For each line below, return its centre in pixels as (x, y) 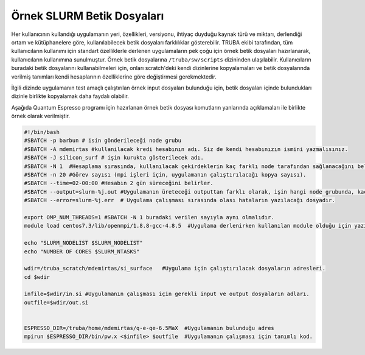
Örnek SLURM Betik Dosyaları (88, 16)
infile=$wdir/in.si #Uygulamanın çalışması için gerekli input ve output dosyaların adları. (167, 294)
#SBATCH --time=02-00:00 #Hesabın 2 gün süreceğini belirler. (119, 183)
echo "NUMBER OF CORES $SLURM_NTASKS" (82, 251)
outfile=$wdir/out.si (56, 302)
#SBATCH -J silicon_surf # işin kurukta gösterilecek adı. (114, 158)
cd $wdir (37, 277)
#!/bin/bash (42, 132)
